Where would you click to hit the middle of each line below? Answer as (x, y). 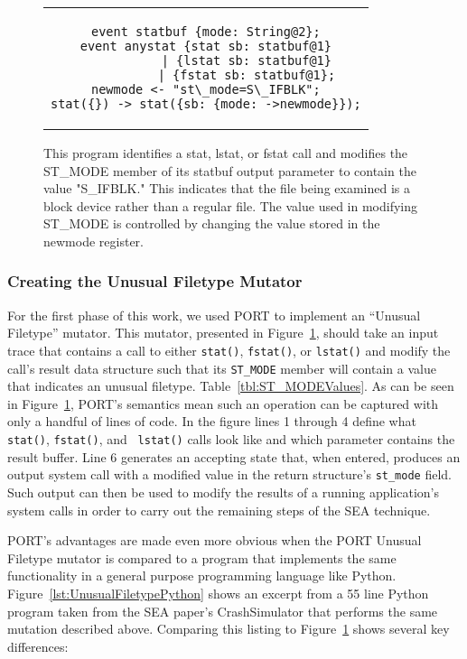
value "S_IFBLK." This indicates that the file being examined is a (227, 188)
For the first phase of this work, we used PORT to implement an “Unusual (214, 315)
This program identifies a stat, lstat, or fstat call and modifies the (226, 153)
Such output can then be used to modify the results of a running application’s (224, 492)
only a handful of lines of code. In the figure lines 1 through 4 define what (212, 421)
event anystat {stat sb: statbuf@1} (205, 46)
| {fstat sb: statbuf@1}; (247, 75)
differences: (38, 646)
